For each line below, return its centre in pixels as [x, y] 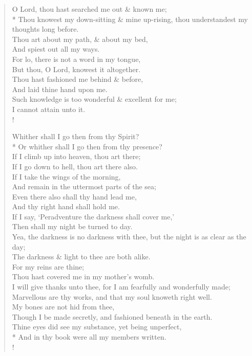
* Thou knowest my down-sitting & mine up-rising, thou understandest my [130, 19]
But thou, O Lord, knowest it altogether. [76, 69]
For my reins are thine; [48, 266]
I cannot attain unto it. [49, 109]
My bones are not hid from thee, [63, 307]
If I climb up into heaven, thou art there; [76, 156]
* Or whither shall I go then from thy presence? [87, 146]
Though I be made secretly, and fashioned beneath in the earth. [112, 316]
